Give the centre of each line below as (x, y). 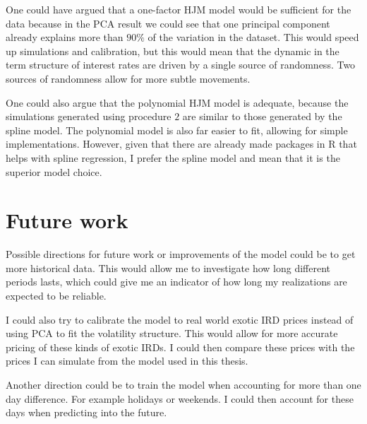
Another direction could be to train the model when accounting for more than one (183, 384)
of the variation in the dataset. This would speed (253, 37)
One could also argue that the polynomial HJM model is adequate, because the (177, 102)
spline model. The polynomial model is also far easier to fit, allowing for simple (177, 130)
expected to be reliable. (56, 296)
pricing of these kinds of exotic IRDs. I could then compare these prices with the (180, 347)
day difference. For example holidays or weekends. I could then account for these (180, 398)
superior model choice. (54, 171)
